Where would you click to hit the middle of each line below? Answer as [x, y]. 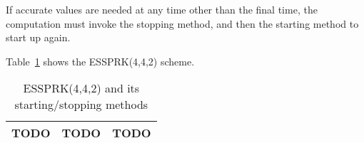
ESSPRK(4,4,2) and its [81, 88]
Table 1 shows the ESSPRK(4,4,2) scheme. [100, 61]
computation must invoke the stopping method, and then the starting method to [182, 23]
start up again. [38, 37]
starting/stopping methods [81, 105]
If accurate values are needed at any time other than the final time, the [162, 9]
